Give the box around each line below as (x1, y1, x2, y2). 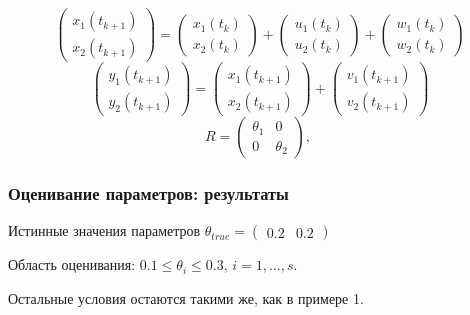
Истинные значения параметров (8, 220, 201, 241)
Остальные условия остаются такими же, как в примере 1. (8, 288, 364, 309)
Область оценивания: (8, 254, 136, 275)
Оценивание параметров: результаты (8, 181, 289, 206)
